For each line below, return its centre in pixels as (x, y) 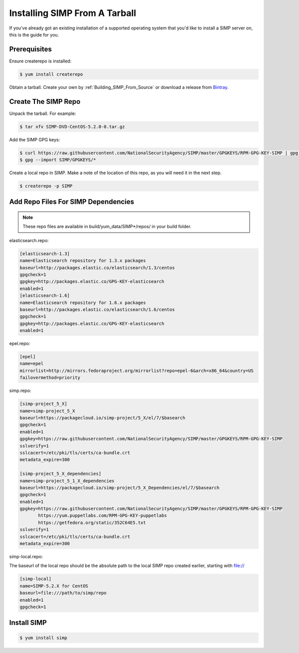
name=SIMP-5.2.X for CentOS (54, 586)
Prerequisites (30, 49)
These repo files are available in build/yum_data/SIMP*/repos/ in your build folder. (107, 227)
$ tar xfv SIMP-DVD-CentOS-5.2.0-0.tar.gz (72, 127)
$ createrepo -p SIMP (46, 186)
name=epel (32, 364)
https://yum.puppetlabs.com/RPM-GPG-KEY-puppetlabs (102, 516)
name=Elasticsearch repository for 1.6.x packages (83, 303)
